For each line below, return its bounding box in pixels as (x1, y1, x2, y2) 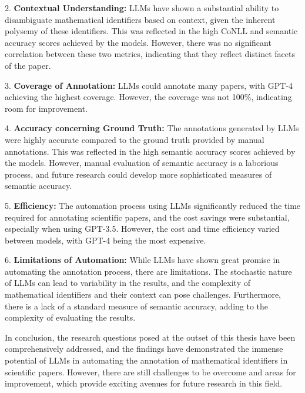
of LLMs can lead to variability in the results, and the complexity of (5, 277, 250, 289)
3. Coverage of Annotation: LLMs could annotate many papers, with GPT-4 (5, 79, 293, 91)
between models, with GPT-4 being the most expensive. (5, 234, 206, 246)
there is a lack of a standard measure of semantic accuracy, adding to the (5, 299, 269, 312)
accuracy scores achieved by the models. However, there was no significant (5, 36, 272, 48)
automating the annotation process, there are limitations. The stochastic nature (5, 265, 292, 277)
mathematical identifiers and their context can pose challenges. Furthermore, (5, 288, 281, 301)
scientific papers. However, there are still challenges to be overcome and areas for (5, 365, 296, 378)
